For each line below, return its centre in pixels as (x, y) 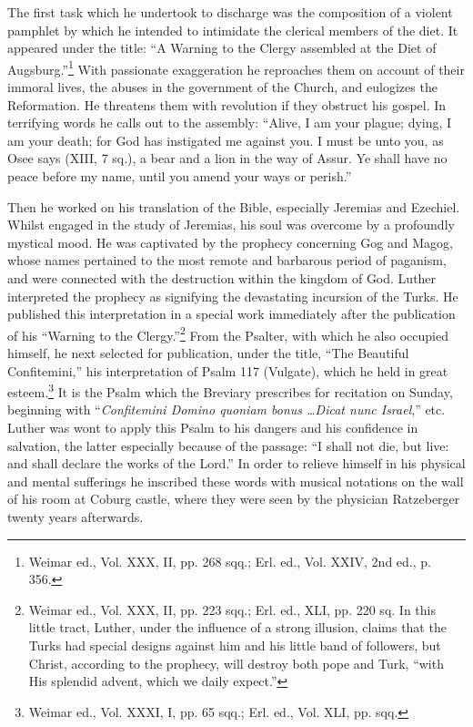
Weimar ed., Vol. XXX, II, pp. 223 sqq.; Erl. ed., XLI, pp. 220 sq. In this (232, 609)
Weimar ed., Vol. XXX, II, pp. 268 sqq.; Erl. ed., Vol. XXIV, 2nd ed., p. (230, 561)
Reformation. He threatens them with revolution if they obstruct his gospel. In (227, 104)
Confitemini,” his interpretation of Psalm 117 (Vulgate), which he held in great (228, 370)
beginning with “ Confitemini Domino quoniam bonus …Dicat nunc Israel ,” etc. (226, 410)
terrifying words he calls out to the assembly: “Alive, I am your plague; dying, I (230, 123)
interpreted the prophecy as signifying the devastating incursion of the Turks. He (233, 296)
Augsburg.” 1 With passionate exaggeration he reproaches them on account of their (236, 67)
